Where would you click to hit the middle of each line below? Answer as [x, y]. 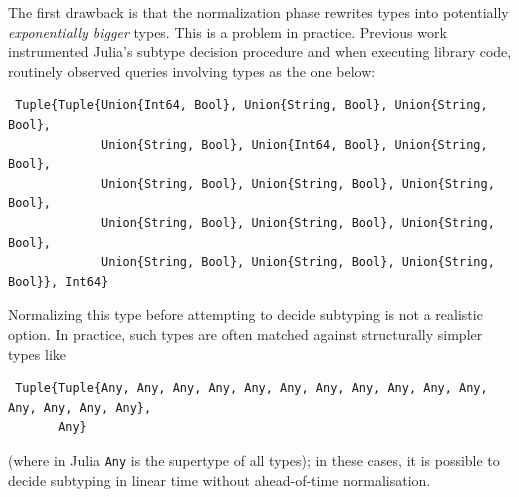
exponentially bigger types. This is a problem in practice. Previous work [227, 31]
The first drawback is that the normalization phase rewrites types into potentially [258, 12]
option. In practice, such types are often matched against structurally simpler [245, 333]
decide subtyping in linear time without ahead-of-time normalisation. [219, 479]
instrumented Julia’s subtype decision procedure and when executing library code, [260, 51]
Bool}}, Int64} [58, 281]
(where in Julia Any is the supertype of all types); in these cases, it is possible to [254, 459]
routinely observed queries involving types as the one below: [192, 70]
